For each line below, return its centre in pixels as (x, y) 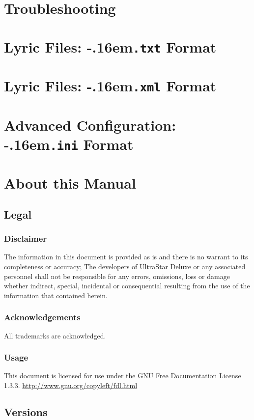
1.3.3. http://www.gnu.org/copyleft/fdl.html (71, 385)
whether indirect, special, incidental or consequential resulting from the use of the (127, 286)
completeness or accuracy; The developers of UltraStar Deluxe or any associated (125, 266)
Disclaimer (26, 238)
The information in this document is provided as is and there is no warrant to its (126, 257)
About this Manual (70, 183)
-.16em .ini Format (69, 144)
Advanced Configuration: (90, 125)
